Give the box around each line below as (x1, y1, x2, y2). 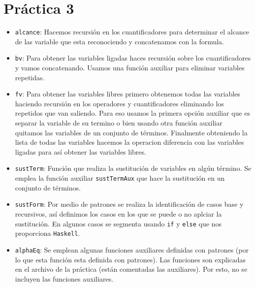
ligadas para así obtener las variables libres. (15, 146, 146, 157)
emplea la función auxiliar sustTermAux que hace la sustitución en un (15, 173, 225, 183)
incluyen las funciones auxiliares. (15, 273, 114, 284)
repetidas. (15, 72, 45, 82)
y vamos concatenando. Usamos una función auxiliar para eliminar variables (15, 63, 245, 73)
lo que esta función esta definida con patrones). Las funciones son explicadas (15, 254, 246, 264)
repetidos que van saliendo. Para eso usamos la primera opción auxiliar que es (15, 108, 251, 118)
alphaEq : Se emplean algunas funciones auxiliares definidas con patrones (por (15, 244, 249, 255)
